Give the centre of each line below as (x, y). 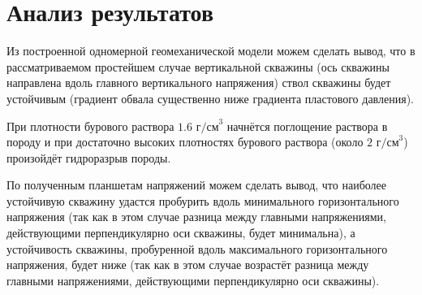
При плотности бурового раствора (90, 126)
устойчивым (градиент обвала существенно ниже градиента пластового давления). (210, 98)
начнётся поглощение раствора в (307, 126)
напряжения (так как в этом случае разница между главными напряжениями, (196, 217)
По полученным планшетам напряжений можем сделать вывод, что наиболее (197, 185)
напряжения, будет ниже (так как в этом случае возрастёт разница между (188, 265)
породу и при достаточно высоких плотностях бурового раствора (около (185, 142)
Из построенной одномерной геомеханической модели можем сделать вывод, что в (211, 51)
